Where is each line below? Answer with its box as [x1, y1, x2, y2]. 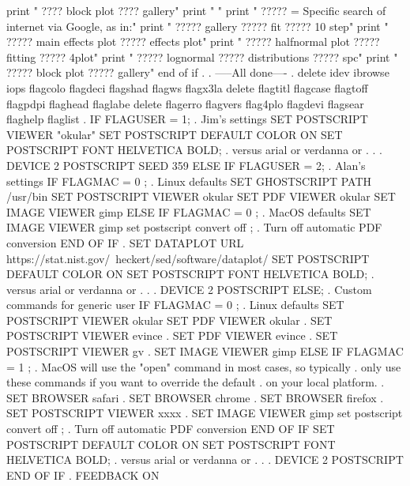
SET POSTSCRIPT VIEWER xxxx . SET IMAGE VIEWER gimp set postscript [6, 405, 403, 421]
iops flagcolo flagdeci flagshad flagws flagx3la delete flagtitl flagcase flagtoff [6, 79, 368, 96]
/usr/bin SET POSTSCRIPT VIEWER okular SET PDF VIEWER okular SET [6, 188, 396, 205]
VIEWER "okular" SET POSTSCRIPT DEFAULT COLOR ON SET [6, 126, 343, 142]
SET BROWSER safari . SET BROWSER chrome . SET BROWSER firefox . [6, 389, 384, 405]
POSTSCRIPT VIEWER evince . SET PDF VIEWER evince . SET [6, 327, 338, 344]
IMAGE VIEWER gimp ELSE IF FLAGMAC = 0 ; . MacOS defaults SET [6, 203, 371, 220]
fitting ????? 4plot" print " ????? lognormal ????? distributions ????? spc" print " [6, 48, 398, 65]
